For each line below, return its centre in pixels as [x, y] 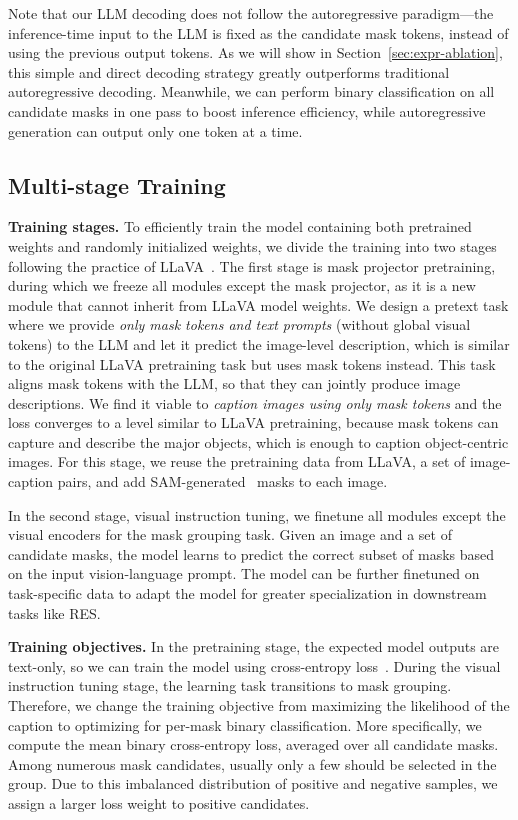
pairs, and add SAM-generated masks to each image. [222, 481]
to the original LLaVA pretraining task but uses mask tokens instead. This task [252, 363]
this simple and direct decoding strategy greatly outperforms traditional [229, 71]
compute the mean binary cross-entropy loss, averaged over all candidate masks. [253, 744]
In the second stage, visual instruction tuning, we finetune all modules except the [257, 514]
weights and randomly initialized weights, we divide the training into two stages [252, 245]
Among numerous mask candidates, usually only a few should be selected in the [252, 763]
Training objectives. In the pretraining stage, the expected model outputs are [254, 646]
